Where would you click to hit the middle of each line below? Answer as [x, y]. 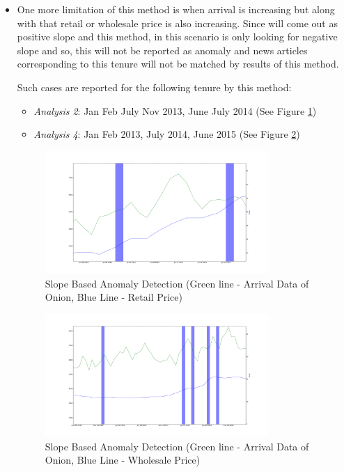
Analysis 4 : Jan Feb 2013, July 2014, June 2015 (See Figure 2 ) [167, 134]
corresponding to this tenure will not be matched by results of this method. [178, 64]
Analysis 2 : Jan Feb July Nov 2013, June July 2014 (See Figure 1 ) [175, 110]
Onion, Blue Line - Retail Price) [114, 297]
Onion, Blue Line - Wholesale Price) [123, 460]
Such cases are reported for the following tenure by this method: [154, 87]
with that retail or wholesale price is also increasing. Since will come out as [177, 23]
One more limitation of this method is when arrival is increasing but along [176, 9]
